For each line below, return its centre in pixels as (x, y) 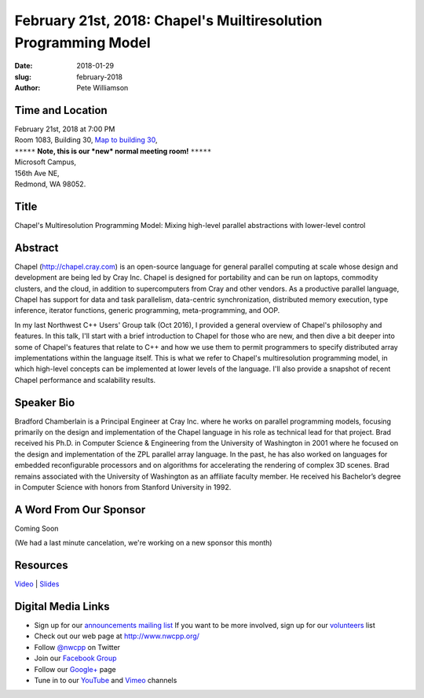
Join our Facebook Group (75, 658)
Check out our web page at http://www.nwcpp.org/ (117, 636)
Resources (41, 566)
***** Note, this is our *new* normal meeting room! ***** (113, 151)
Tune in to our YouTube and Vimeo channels (106, 681)
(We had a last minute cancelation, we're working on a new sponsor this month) (143, 543)
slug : (23, 77)
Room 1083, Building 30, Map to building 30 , (86, 140)
